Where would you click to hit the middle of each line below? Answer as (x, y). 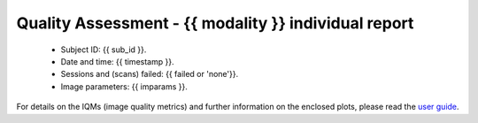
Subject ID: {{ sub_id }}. (104, 50)
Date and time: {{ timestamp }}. (117, 61)
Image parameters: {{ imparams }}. (124, 86)
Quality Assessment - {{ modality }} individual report (215, 23)
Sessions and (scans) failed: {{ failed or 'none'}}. (150, 74)
